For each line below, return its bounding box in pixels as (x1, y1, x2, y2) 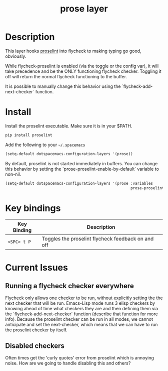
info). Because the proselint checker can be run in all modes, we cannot (5, 316, 153, 322)
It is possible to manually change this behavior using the (5, 83, 121, 89)
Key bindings (5, 202, 61, 214)
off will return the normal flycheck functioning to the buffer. (5, 73, 127, 79)
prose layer (59, 3, 108, 15)
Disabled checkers (5, 341, 65, 350)
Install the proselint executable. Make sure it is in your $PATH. (5, 122, 132, 129)
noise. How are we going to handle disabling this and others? (5, 360, 131, 366)
